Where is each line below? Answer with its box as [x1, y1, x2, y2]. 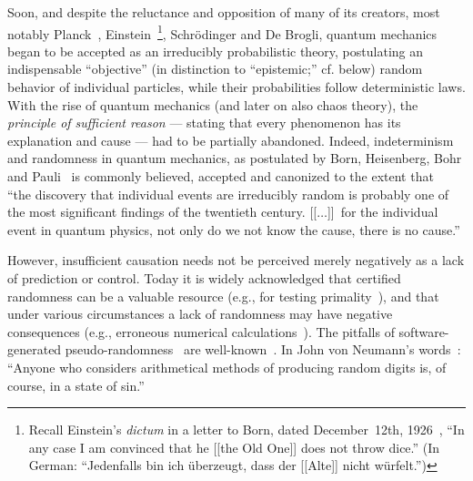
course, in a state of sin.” [7, 375, 145, 394]
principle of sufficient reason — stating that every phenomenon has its [7, 113, 401, 132]
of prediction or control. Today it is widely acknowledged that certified [7, 268, 401, 287]
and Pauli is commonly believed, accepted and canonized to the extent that [7, 167, 434, 185]
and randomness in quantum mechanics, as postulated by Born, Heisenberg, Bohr [7, 148, 462, 168]
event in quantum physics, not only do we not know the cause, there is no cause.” [7, 220, 460, 239]
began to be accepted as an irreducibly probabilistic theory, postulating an [7, 41, 424, 60]
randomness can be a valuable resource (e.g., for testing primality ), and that [7, 286, 439, 305]
